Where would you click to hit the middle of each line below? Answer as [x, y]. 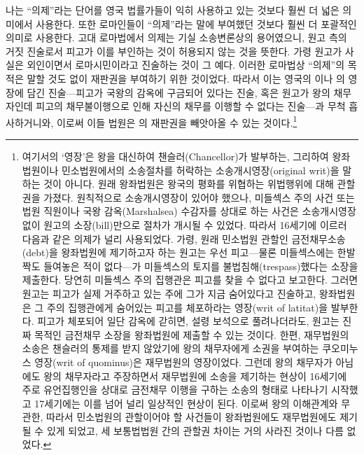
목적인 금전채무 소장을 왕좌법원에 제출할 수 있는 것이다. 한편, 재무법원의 [192, 334]
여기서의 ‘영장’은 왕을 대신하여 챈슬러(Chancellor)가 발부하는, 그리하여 [175, 156]
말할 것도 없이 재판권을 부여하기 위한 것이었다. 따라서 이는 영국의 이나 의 [186, 78]
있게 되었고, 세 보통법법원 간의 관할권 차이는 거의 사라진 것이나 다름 [195, 430]
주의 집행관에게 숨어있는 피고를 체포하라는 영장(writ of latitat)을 [187, 307]
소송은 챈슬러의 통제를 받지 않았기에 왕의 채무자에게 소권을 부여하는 [170, 348]
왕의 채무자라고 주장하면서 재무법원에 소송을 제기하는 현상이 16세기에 [195, 376]
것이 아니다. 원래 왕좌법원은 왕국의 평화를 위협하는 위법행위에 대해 [189, 184]
